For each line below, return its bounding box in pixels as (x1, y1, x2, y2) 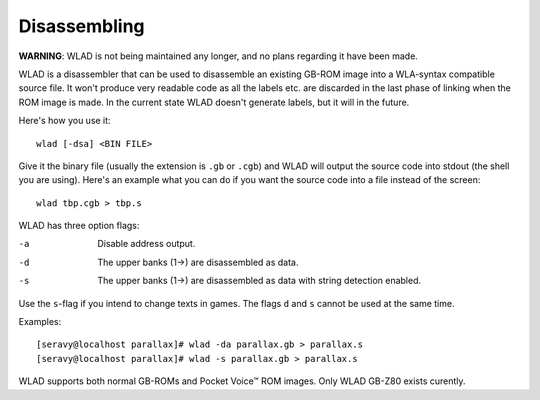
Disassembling (18, 15, 145, 37)
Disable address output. (97, 238, 196, 250)
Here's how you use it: (18, 115, 111, 127)
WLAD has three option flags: (18, 220, 140, 232)
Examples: (18, 316, 62, 328)
